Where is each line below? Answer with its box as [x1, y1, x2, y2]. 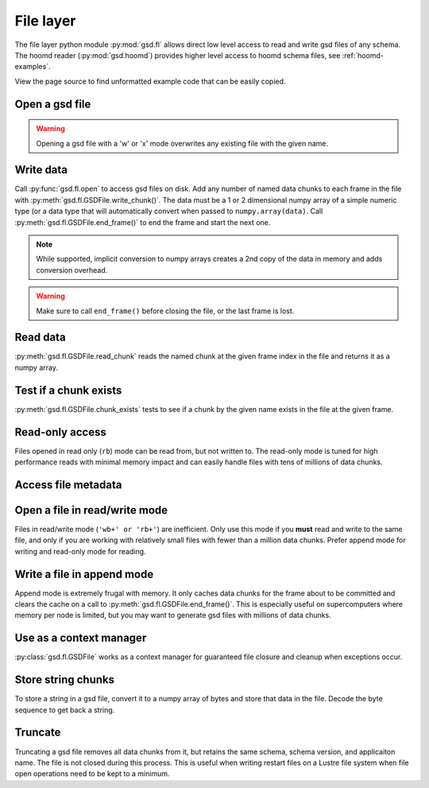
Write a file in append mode [14, 567, 154, 580]
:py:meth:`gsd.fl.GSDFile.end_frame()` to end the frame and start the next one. [14, 217, 271, 227]
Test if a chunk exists [14, 383, 122, 397]
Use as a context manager [14, 631, 147, 645]
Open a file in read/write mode [14, 503, 168, 517]
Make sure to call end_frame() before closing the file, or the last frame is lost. [36, 306, 295, 316]
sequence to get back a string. [14, 705, 115, 715]
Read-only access [14, 425, 106, 439]
